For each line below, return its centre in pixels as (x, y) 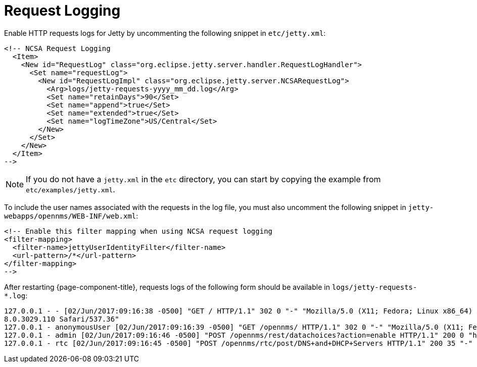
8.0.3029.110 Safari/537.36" (62, 319)
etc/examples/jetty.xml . (70, 189)
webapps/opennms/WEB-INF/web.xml (70, 216)
